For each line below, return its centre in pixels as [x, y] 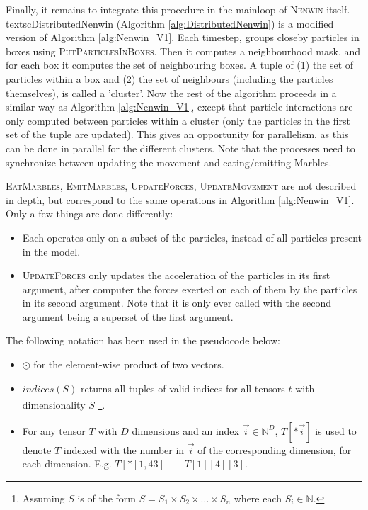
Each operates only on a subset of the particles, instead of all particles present [192, 237]
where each [258, 498]
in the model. [51, 251]
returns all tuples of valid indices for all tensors [183, 388]
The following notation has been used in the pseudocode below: [143, 340]
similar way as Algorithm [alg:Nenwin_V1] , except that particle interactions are [179, 107]
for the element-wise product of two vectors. [129, 364]
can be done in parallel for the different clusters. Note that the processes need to [180, 148]
